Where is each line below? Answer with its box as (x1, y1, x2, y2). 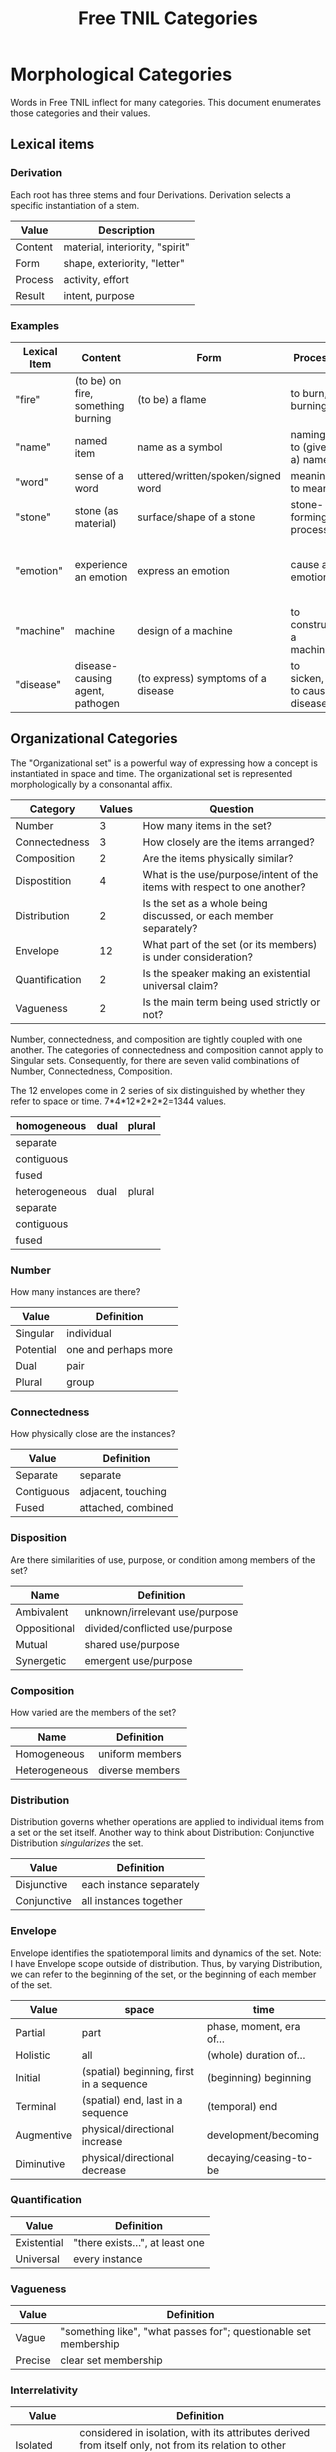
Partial (15, 2025, 46, 2039)
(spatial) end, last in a (81, 2093, 183, 2107)
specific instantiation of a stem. (10, 199, 140, 211)
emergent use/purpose (84, 1653, 193, 1667)
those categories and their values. (10, 107, 151, 119)
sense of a (74, 468, 125, 482)
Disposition (10, 1531, 67, 1545)
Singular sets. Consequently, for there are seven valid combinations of (10, 1054, 300, 1066)
